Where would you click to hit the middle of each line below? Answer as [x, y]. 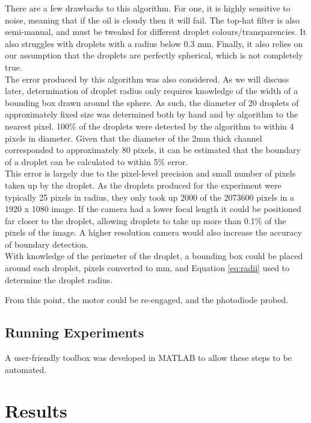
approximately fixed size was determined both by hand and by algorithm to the [152, 114]
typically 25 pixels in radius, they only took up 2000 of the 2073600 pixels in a [149, 197]
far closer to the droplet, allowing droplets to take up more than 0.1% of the [146, 220]
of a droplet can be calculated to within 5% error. [97, 161]
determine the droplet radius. [59, 279]
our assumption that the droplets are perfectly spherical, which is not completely [154, 55]
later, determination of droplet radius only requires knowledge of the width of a [151, 91]
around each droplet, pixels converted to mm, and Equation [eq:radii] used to [147, 268]
